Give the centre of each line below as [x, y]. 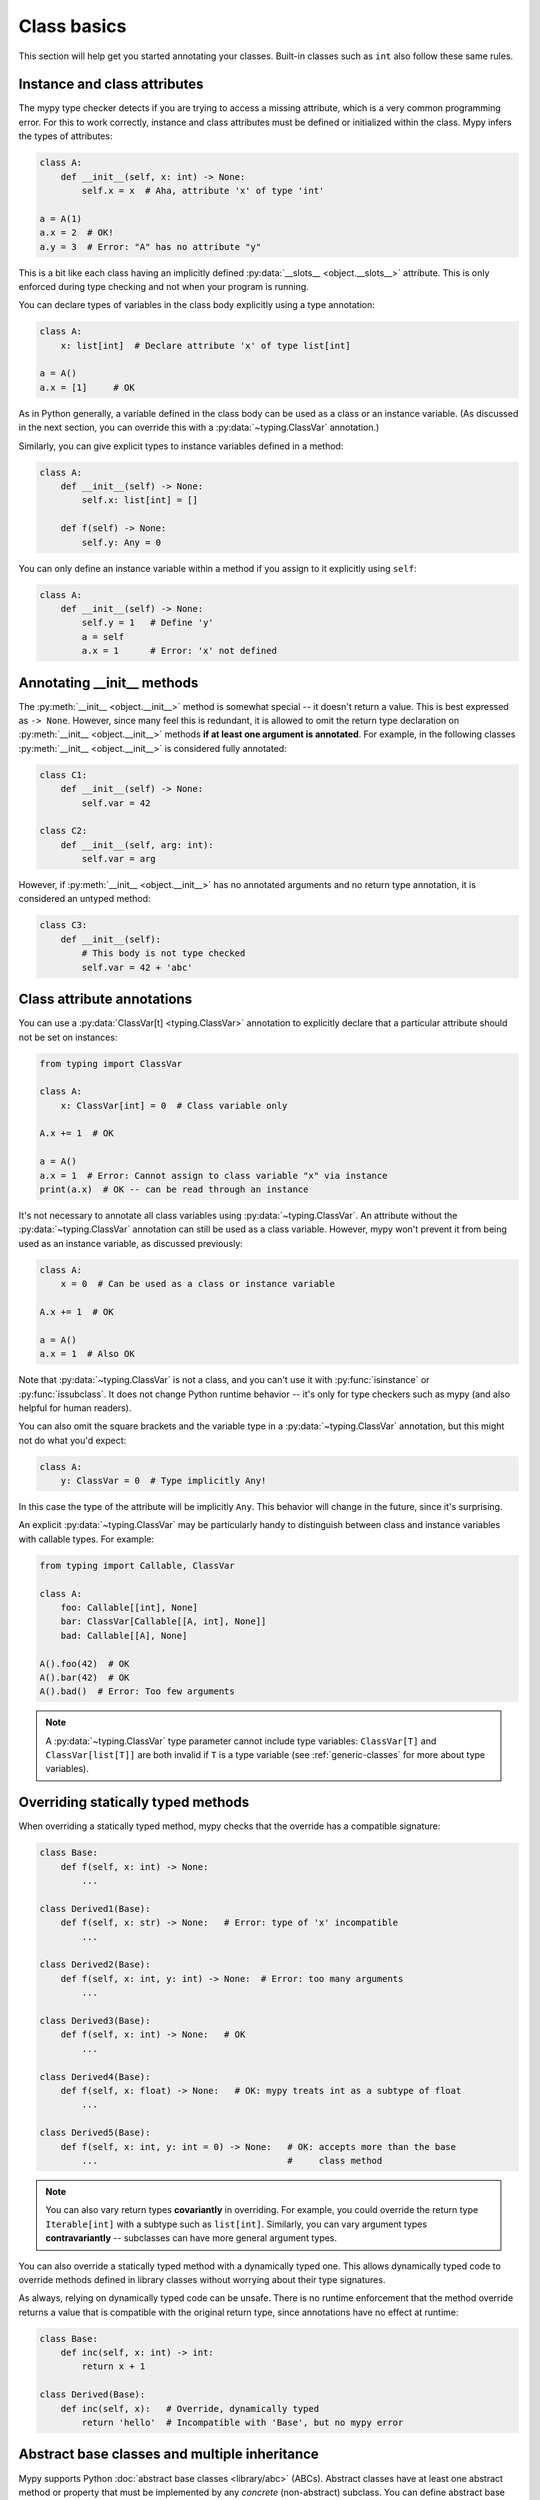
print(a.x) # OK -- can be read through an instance [174, 1189]
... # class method [232, 2160]
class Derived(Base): [92, 2394]
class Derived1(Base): [95, 1908]
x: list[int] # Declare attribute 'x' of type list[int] [205, 345]
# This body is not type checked [163, 953]
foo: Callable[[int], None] [129, 1607]
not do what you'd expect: [72, 1440]
